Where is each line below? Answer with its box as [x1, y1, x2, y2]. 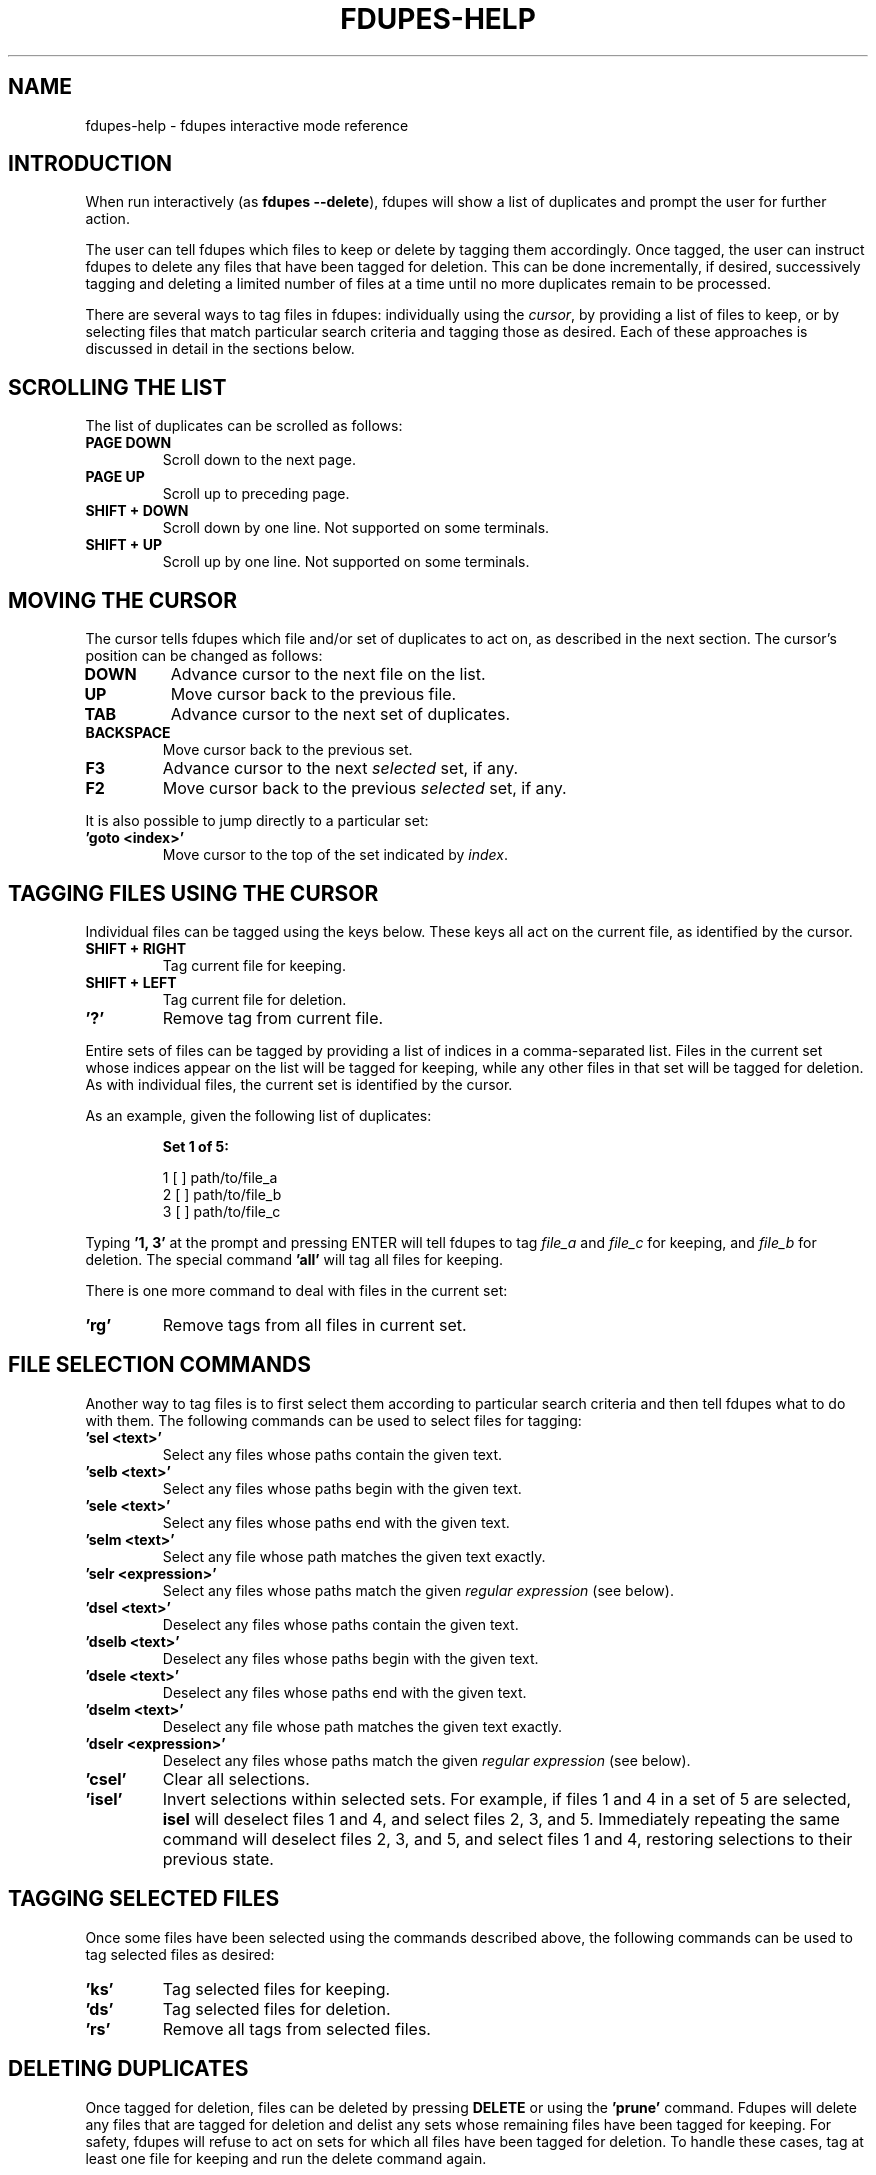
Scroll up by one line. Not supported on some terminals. [162, 553, 530, 571]
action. [85, 210, 130, 228]
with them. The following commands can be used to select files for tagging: [85, 1411, 582, 1429]
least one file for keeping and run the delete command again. [85, 2149, 487, 2167]
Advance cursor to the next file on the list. [170, 664, 486, 685]
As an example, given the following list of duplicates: [85, 1106, 432, 1124]
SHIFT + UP [85, 536, 162, 554]
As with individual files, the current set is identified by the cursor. [85, 1075, 513, 1093]
